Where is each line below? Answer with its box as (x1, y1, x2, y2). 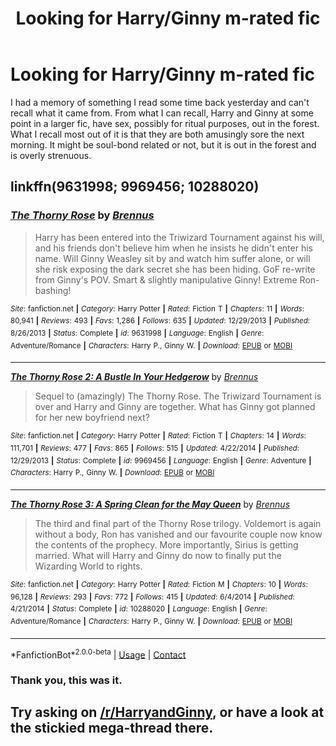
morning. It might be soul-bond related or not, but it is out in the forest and (10, 138, 317, 151)
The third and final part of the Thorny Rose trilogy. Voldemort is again (34, 517, 322, 529)
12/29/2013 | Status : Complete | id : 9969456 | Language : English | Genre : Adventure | (10, 455, 312, 466)
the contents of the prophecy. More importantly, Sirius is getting (34, 538, 299, 551)
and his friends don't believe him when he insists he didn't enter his (34, 242, 313, 254)
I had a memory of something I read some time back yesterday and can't (10, 96, 310, 108)
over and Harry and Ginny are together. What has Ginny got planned (34, 401, 316, 413)
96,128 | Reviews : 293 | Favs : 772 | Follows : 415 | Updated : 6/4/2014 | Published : (10, 592, 295, 602)
